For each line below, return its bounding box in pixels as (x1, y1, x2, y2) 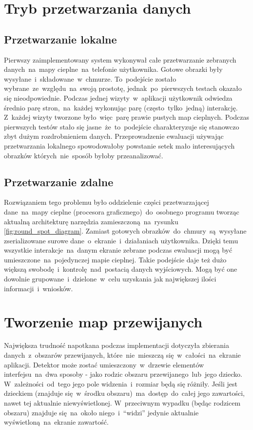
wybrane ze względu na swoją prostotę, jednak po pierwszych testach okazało (4, 83, 242, 93)
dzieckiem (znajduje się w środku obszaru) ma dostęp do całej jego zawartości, (4, 388, 245, 398)
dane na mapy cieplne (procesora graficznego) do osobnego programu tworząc (4, 206, 239, 216)
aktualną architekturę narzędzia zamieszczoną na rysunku (4, 216, 178, 226)
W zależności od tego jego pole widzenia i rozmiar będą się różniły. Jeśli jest (4, 378, 237, 388)
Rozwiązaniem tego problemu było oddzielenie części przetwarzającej (4, 197, 209, 207)
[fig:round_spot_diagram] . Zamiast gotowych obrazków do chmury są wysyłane (4, 226, 247, 236)
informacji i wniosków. (4, 283, 73, 293)
